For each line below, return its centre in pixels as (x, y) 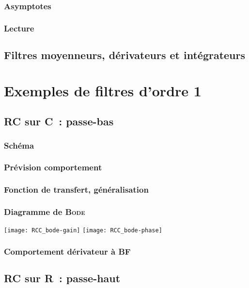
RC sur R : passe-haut (62, 278)
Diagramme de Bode (45, 212)
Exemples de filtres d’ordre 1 (103, 90)
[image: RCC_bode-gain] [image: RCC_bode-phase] (83, 231)
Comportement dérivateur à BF (67, 251)
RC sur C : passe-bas (59, 121)
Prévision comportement (53, 167)
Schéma (19, 145)
